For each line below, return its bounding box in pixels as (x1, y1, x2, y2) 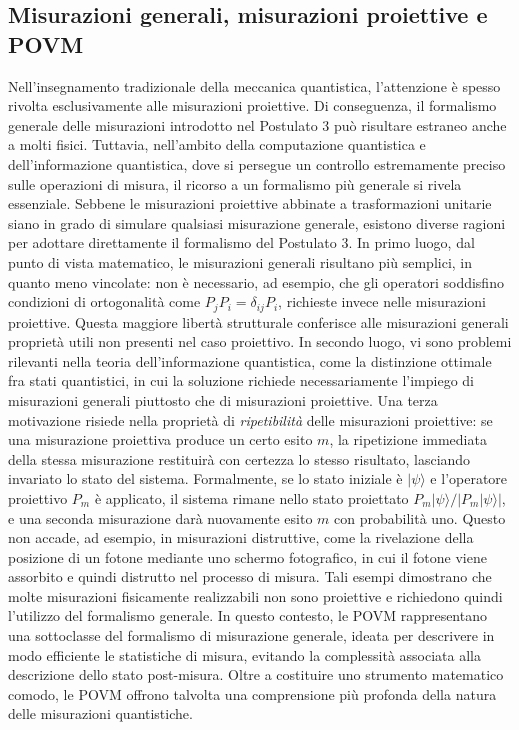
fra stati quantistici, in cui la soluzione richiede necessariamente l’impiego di (8, 370, 474, 391)
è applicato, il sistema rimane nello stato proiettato (94, 487, 409, 508)
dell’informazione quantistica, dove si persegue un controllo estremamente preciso (8, 153, 506, 174)
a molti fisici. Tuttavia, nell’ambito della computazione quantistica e (8, 134, 426, 155)
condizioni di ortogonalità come (8, 291, 201, 312)
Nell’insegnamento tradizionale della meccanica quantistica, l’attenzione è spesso (8, 75, 501, 96)
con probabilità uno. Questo (334, 507, 506, 528)
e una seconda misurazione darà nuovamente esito (8, 507, 313, 528)
